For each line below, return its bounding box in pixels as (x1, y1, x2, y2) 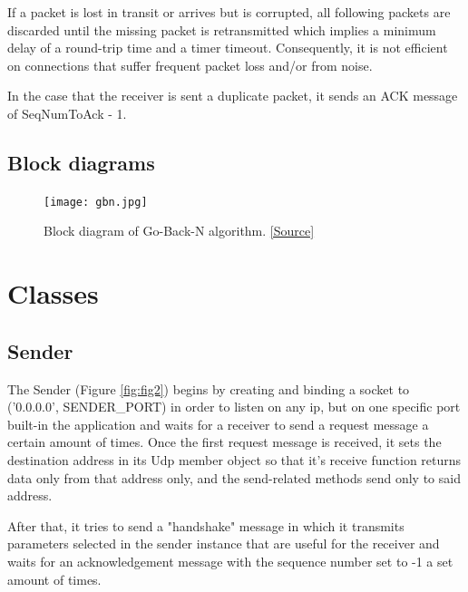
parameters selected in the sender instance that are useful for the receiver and (7, 534, 440, 553)
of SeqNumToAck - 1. (7, 103, 127, 122)
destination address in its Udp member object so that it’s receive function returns (7, 450, 462, 469)
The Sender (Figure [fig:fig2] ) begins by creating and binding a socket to (7, 379, 410, 398)
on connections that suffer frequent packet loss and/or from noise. (7, 55, 373, 74)
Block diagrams (7, 148, 155, 176)
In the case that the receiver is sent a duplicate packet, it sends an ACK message (7, 86, 458, 105)
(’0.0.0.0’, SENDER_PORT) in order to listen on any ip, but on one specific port (7, 397, 461, 416)
